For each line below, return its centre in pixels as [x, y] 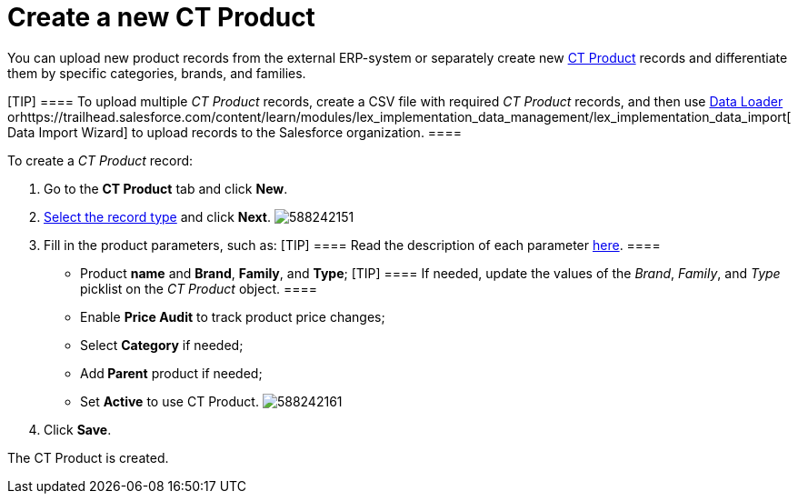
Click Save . [78, 429]
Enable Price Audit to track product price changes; [233, 316]
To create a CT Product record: [100, 160]
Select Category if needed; [162, 345]
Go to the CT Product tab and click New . [166, 188]
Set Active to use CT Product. [170, 401]
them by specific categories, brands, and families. [157, 73]
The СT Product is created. [88, 457]
